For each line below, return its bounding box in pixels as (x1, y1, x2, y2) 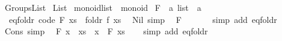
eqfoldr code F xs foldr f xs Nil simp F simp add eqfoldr (8, 13, 277, 25)
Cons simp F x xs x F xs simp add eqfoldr (4, 25, 208, 37)
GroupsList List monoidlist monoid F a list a (4, 1, 201, 13)
